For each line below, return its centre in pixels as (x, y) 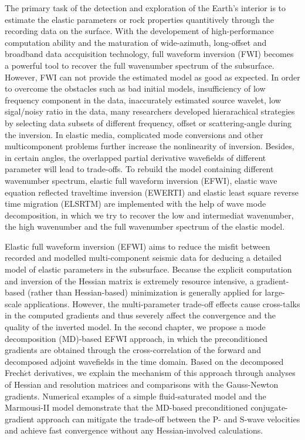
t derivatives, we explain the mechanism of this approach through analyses (162, 373)
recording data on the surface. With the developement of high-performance (139, 31)
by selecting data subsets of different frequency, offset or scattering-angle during (148, 122)
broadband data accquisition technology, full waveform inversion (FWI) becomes (149, 54)
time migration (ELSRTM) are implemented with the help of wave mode (135, 204)
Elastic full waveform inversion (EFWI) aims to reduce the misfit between (138, 246)
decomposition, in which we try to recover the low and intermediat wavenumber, (149, 215)
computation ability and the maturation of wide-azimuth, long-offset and (136, 42)
